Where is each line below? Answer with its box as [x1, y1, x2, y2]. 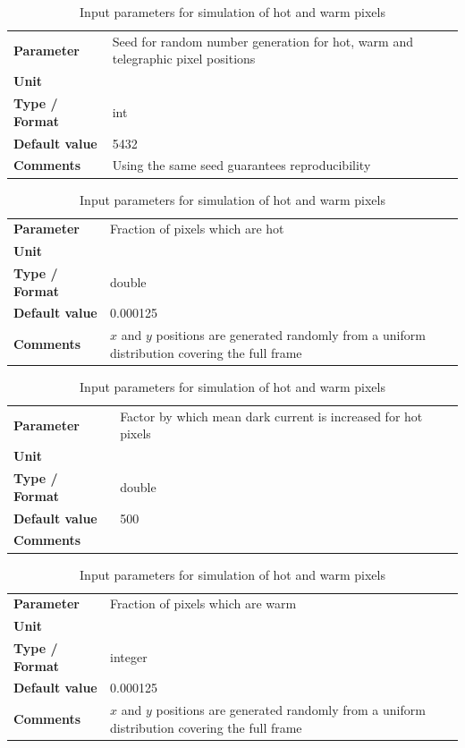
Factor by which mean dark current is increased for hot [120, 406, 423, 425]
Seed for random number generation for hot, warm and [112, 31, 413, 50]
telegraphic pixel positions [112, 49, 256, 68]
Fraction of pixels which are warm [110, 594, 297, 613]
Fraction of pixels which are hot [110, 219, 284, 238]
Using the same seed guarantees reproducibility [112, 156, 371, 174]
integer [110, 647, 148, 666]
